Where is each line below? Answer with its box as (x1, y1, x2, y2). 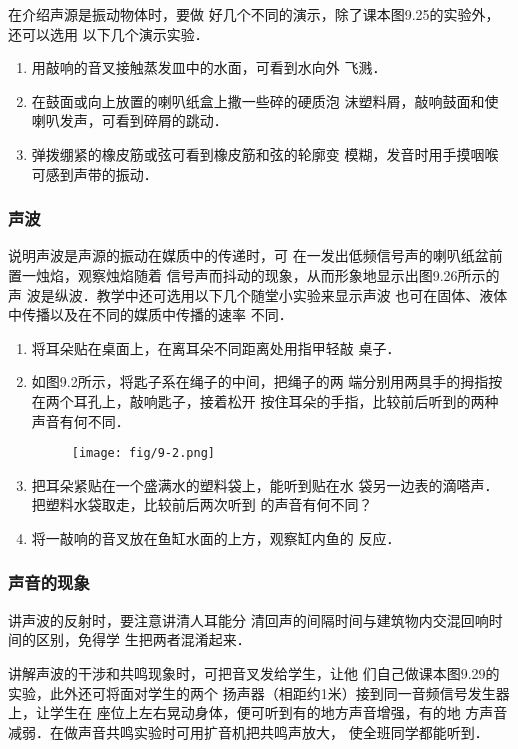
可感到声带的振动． (31, 163, 158, 184)
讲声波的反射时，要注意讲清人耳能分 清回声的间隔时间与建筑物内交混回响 (8, 609, 489, 630)
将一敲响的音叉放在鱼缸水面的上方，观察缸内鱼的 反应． (31, 527, 401, 548)
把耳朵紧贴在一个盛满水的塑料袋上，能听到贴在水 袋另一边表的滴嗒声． (31, 474, 499, 495)
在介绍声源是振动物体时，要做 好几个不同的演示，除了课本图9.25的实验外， (8, 4, 500, 24)
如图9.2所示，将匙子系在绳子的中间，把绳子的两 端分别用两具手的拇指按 (31, 371, 503, 392)
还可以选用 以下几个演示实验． (8, 23, 209, 44)
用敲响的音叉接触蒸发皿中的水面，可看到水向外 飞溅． (31, 57, 387, 78)
